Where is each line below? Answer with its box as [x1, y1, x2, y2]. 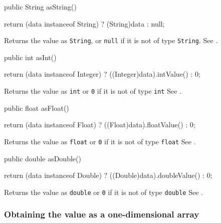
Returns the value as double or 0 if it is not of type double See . [4, 186, 203, 197]
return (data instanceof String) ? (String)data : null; [4, 18, 165, 29]
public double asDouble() [4, 153, 81, 163]
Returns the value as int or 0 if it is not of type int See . [4, 86, 181, 96]
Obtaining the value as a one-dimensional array [4, 208, 199, 220]
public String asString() [4, 2, 77, 12]
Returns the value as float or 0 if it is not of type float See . [4, 136, 196, 146]
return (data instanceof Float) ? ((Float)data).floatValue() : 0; [4, 119, 195, 130]
